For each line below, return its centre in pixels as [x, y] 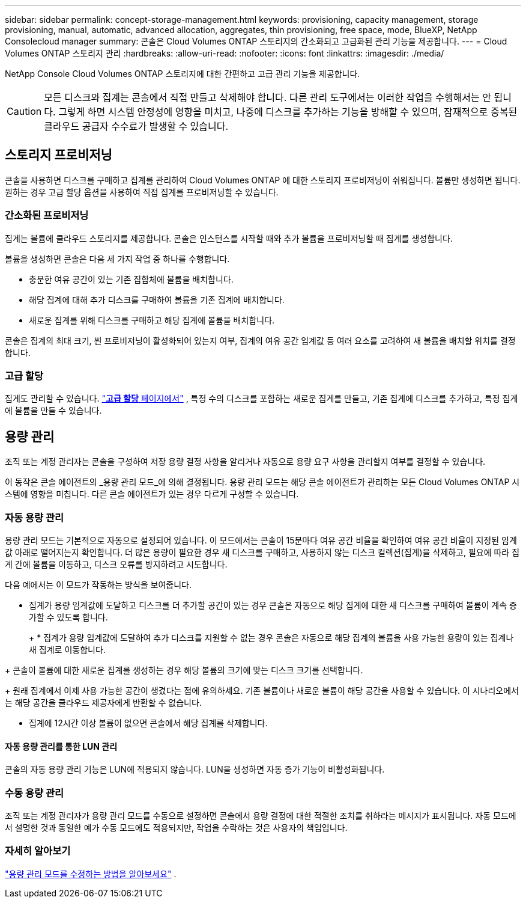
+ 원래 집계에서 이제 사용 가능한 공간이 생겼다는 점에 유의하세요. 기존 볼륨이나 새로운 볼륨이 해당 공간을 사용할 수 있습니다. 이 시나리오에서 [262, 690]
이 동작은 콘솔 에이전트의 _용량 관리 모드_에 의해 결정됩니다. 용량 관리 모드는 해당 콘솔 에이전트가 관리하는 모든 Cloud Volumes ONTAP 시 [262, 482]
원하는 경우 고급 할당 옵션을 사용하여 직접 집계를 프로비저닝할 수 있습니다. [142, 192]
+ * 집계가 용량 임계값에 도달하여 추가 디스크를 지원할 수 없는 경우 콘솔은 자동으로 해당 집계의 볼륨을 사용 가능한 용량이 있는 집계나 [271, 637]
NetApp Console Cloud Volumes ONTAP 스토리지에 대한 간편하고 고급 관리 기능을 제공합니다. [183, 74]
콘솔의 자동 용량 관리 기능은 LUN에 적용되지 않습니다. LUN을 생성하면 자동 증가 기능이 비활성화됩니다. [195, 770]
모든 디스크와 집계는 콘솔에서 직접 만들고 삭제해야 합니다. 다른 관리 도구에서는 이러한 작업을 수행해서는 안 [268, 97]
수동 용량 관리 [35, 793]
